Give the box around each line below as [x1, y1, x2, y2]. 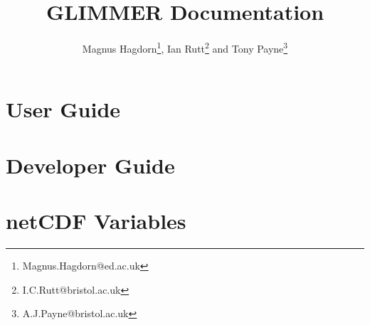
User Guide [6, 95, 121, 124]
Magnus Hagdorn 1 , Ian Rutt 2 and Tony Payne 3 [82, 39, 288, 55]
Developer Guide [6, 150, 175, 179]
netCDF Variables [6, 206, 186, 235]
